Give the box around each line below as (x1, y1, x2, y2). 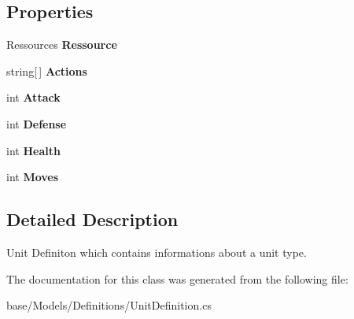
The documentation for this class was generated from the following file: (6, 270, 348, 287)
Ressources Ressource (6, 36, 117, 53)
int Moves (6, 169, 59, 185)
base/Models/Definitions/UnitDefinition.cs (6, 297, 212, 313)
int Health (6, 142, 61, 158)
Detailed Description (6, 207, 179, 232)
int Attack (6, 89, 61, 106)
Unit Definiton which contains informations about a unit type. (6, 243, 307, 260)
